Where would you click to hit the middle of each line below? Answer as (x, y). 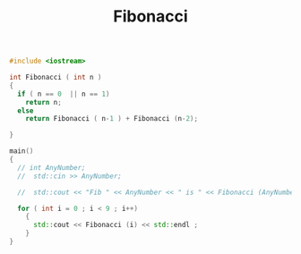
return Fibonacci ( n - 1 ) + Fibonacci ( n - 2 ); (112, 119)
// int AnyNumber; (52, 167)
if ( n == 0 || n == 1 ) (64, 94)
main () (21, 151)
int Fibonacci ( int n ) (56, 78)
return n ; (44, 102)
